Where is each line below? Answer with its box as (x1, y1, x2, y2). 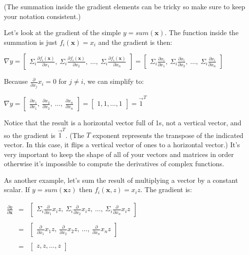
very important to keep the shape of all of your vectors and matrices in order (4, 149, 234, 159)
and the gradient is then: (98, 37, 172, 47)
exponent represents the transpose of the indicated (93, 130, 244, 140)
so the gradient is (4, 130, 56, 140)
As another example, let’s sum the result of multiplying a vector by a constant (4, 175, 238, 185)
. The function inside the (164, 27, 239, 38)
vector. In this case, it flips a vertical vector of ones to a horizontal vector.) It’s (4, 139, 240, 149)
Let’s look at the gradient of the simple (4, 27, 121, 38)
